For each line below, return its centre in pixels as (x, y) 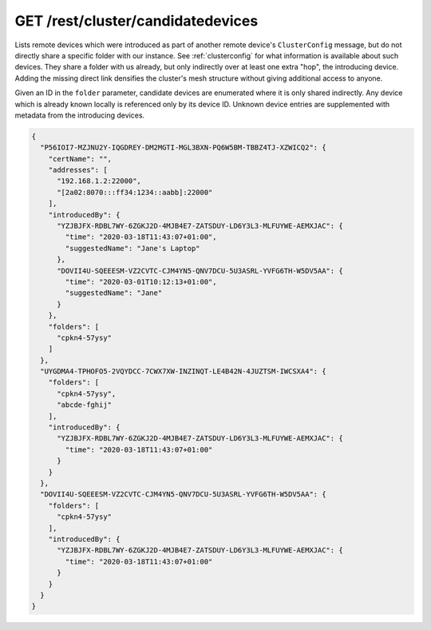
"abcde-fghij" (84, 405)
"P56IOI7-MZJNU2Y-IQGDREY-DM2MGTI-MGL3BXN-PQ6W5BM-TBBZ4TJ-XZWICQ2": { (183, 148)
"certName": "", (80, 159)
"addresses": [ (78, 170)
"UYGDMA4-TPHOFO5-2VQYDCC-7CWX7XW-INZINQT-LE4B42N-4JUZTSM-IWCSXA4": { (183, 371)
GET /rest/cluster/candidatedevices (136, 21)
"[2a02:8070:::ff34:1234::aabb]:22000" (135, 192)
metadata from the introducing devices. (80, 115)
